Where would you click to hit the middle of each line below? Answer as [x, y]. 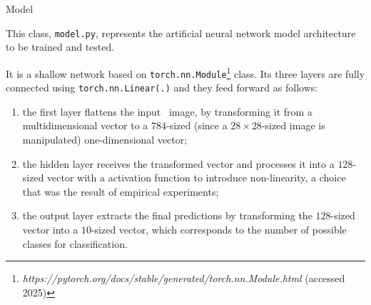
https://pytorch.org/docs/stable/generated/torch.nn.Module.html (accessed [184, 278]
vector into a [50, 229]
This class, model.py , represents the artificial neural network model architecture [181, 32]
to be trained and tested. [60, 47]
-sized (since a [197, 125]
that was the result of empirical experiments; [121, 191]
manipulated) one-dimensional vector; [105, 139]
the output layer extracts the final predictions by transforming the [167, 215]
